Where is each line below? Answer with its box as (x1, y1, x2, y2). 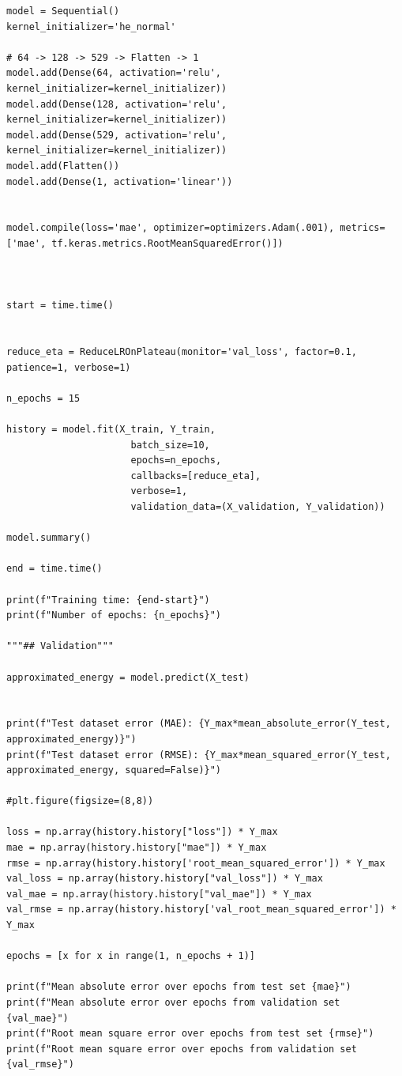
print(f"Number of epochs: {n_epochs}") (6, 610, 222, 621)
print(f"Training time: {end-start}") (6, 594, 210, 606)
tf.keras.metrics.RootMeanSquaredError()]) (51, 237, 284, 249)
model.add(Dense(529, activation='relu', (6, 129, 227, 141)
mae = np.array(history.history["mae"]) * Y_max (6, 842, 267, 854)
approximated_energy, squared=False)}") (6, 765, 222, 776)
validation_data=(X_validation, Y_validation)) (130, 501, 385, 512)
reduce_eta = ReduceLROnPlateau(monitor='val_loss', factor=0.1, (6, 346, 357, 358)
